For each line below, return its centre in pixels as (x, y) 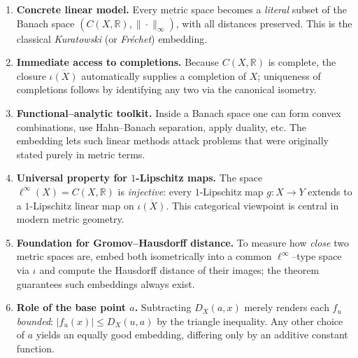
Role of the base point (71, 307)
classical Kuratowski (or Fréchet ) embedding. (112, 38)
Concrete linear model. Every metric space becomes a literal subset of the (181, 9)
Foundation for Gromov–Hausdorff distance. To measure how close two (182, 242)
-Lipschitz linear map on (82, 205)
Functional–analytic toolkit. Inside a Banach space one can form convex (179, 112)
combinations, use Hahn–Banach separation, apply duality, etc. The (162, 126)
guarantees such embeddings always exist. (106, 283)
